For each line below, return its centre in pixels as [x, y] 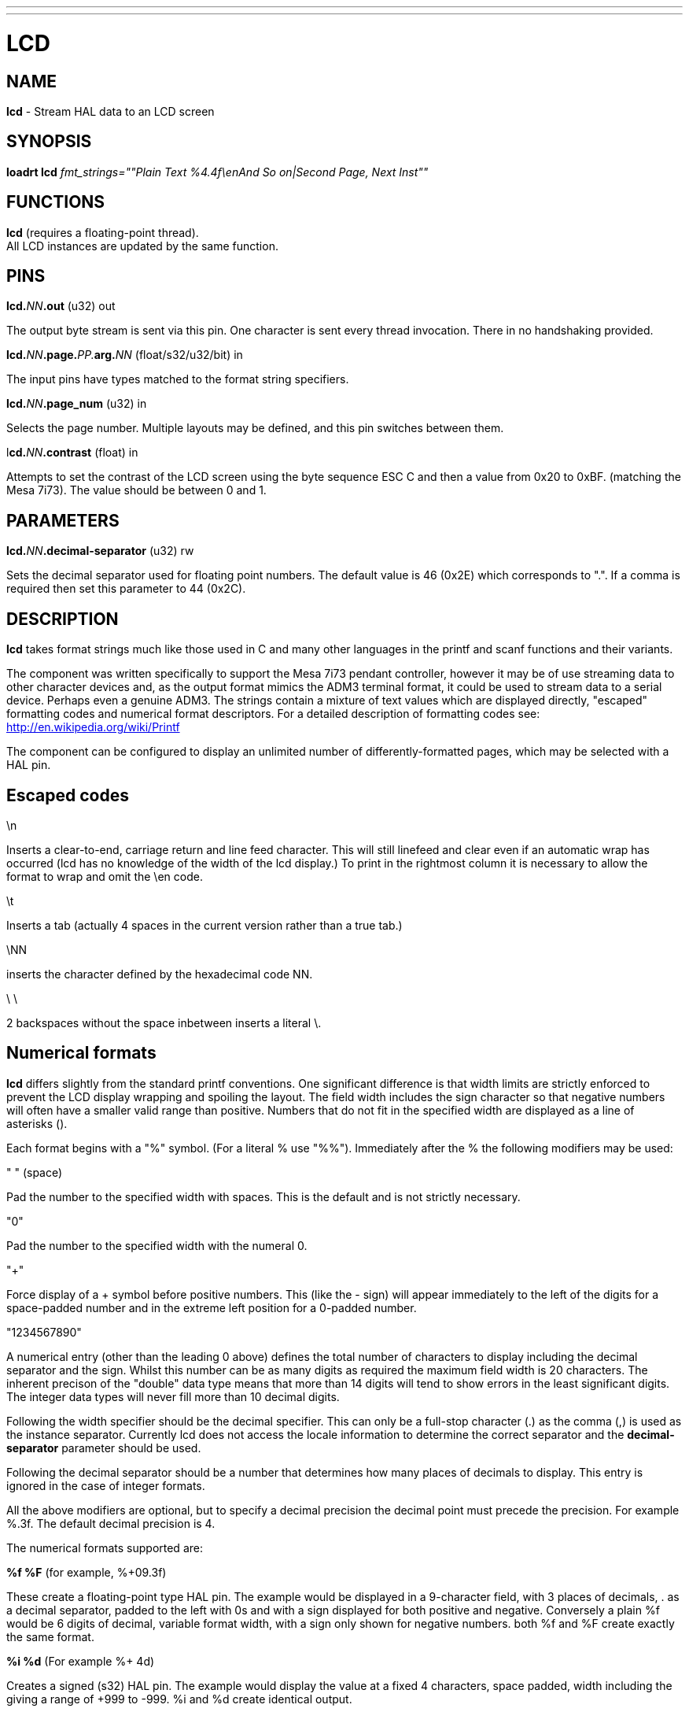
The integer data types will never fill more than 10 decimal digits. [173, 1396]
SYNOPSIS [49, 142]
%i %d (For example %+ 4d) [81, 1661]
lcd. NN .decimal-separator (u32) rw [100, 551]
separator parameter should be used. [104, 1448]
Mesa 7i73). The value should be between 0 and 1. [136, 490]
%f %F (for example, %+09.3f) [87, 1572]
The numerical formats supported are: [105, 1547]
